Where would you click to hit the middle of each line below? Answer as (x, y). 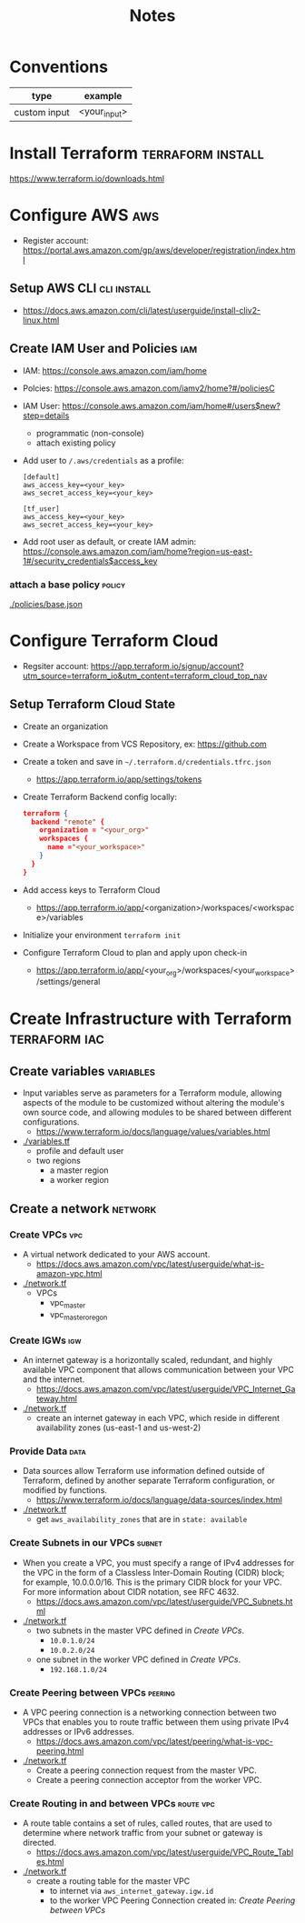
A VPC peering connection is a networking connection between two (149, 1712)
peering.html (60, 1750)
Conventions (59, 67)
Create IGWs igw (45, 1340)
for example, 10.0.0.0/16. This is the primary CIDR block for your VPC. (152, 1582)
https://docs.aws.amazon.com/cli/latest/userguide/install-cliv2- (142, 310)
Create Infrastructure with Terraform (151, 1018)
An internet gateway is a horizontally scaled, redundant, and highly (147, 1360)
